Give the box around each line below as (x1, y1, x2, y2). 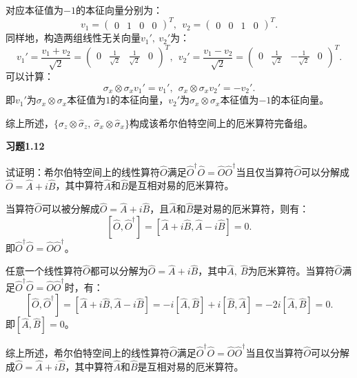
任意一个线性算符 (6, 263, 83, 278)
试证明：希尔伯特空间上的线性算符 (6, 164, 160, 179)
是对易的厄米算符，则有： (193, 201, 309, 216)
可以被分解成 (41, 201, 100, 216)
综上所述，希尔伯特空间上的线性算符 (6, 346, 170, 360)
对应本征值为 (6, 3, 63, 17)
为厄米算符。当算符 (247, 263, 335, 278)
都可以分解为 (90, 263, 148, 278)
